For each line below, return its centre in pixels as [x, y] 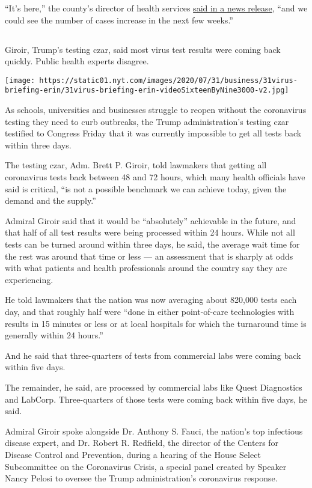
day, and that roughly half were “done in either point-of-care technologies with [150, 311]
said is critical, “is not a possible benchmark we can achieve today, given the [146, 188]
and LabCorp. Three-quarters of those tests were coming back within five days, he [156, 399]
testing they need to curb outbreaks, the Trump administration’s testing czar [147, 121]
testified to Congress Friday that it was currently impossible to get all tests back [153, 133]
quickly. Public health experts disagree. [77, 61]
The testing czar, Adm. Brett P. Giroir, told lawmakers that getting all [136, 165]
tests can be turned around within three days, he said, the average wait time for [152, 244]
